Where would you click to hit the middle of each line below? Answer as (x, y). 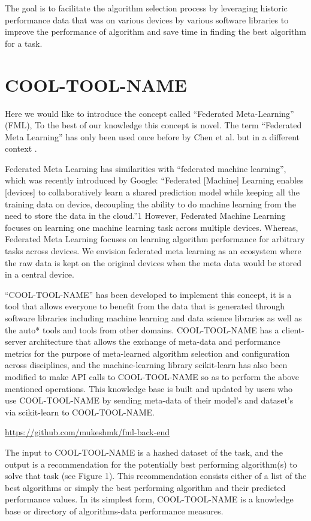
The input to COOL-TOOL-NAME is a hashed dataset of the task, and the (144, 452)
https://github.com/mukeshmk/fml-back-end (87, 432)
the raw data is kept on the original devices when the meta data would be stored (153, 262)
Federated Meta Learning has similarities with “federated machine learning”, (146, 168)
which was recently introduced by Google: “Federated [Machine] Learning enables (154, 180)
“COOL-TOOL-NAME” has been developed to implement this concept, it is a (148, 294)
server (16, 341)
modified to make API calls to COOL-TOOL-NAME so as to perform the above (152, 376)
